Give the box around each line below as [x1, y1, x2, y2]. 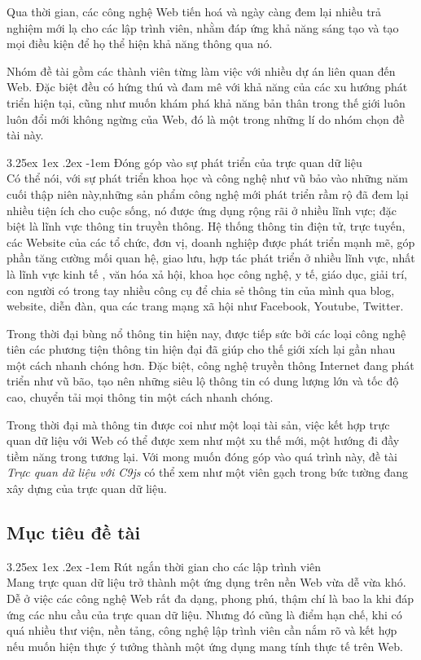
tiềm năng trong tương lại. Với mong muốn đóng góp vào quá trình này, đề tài [7, 447, 398, 464]
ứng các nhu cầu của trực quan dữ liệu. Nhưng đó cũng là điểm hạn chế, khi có [7, 605, 402, 623]
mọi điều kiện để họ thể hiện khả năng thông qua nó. [7, 35, 273, 52]
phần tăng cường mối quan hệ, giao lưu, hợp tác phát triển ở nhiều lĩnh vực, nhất [7, 249, 415, 266]
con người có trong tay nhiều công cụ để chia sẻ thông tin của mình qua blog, [7, 281, 395, 298]
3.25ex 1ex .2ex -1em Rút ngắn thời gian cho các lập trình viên [7, 557, 322, 574]
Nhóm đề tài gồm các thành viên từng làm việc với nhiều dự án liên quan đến [7, 62, 396, 79]
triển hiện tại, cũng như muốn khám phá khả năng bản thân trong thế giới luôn [7, 94, 406, 111]
